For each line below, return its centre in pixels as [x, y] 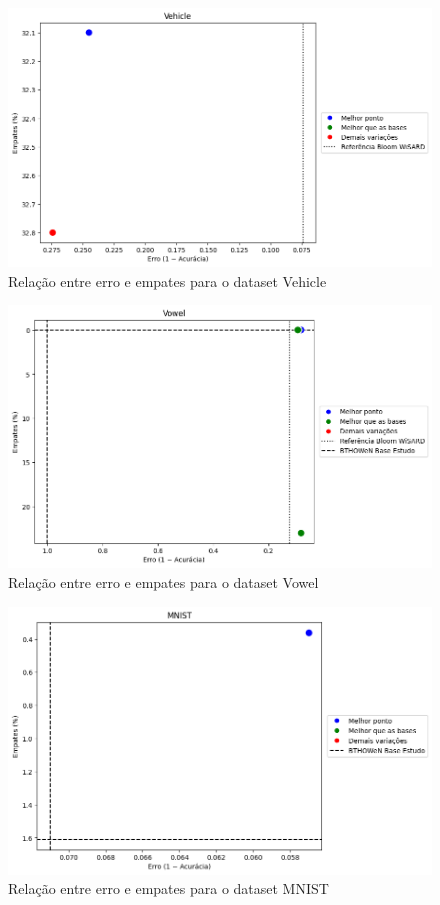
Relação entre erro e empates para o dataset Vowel [163, 581]
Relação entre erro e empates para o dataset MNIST [168, 888]
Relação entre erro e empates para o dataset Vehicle [167, 280]
